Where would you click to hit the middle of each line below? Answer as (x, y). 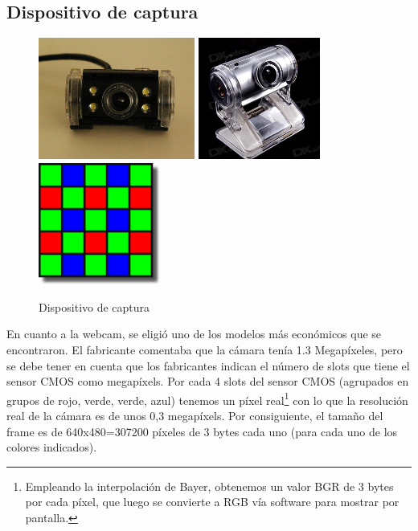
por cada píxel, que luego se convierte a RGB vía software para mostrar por (212, 502)
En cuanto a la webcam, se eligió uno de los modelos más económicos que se (194, 334)
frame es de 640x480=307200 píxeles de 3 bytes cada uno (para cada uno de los (202, 431)
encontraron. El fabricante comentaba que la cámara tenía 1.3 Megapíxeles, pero (205, 349)
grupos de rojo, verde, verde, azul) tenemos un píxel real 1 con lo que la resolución (207, 398)
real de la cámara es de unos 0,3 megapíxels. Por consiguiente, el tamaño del (195, 415)
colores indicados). (52, 447)
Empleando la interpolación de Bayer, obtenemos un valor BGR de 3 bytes (209, 486)
